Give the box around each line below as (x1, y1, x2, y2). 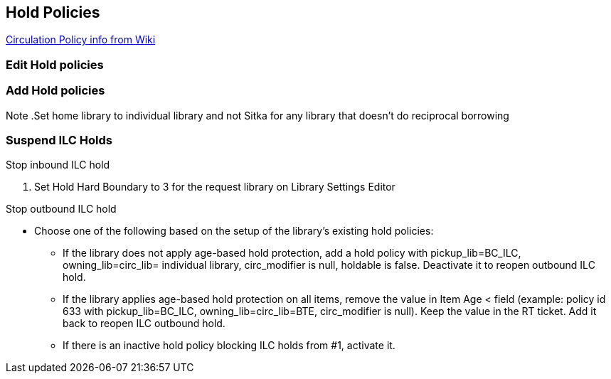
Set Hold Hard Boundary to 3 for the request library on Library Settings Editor (34, 181, 395, 193)
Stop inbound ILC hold (6, 159, 110, 171)
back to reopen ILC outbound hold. (63, 317, 225, 330)
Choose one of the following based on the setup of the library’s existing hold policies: (34, 225, 434, 237)
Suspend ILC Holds (6, 132, 113, 147)
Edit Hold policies (6, 57, 104, 72)
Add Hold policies (6, 83, 105, 98)
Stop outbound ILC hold (6, 203, 117, 215)
